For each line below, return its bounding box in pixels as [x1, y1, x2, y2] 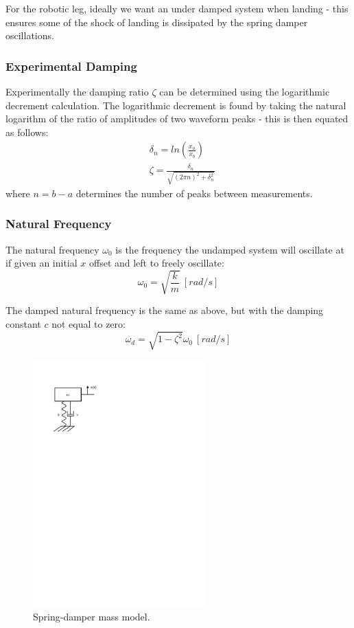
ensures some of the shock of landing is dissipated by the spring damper [5, 14, 308, 29]
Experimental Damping [5, 57, 137, 74]
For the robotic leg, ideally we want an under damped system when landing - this [5, 1, 349, 15]
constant [5, 317, 41, 330]
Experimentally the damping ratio [5, 85, 149, 98]
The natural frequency [5, 242, 99, 256]
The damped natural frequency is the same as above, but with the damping [5, 303, 324, 317]
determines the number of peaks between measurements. [75, 186, 313, 200]
